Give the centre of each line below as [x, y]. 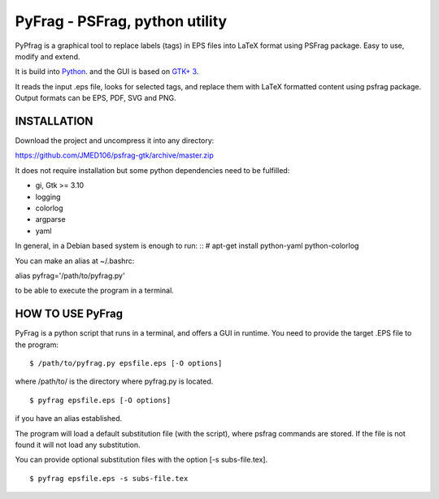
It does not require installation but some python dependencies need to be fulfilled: [152, 170]
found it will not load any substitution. [78, 445]
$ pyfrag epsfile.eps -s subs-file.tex [109, 478]
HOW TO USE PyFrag [69, 314]
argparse [50, 219]
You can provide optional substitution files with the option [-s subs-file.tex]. [141, 460]
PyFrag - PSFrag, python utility [121, 21]
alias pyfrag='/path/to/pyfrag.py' [70, 276]
